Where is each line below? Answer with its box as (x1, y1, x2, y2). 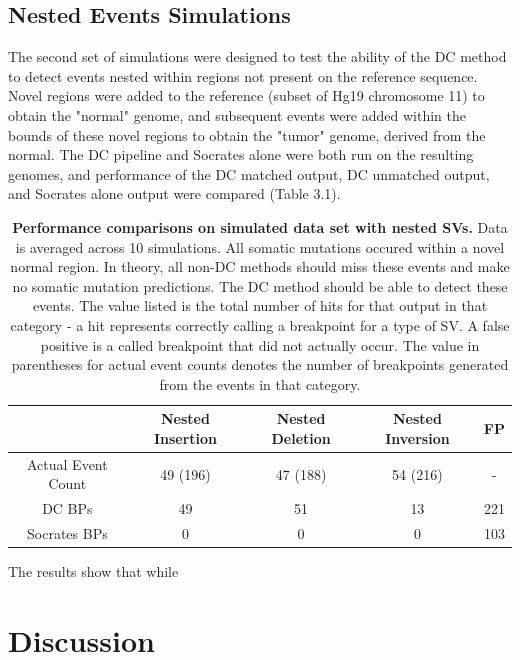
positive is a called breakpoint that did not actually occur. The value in (40, 334, 480, 355)
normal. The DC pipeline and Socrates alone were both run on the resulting (8, 144, 474, 165)
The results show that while (8, 561, 179, 582)
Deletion (271, 427, 331, 448)
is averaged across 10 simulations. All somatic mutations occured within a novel (15, 236, 505, 257)
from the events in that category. (159, 373, 361, 394)
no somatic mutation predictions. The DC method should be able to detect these (12, 275, 508, 296)
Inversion (385, 427, 450, 448)
